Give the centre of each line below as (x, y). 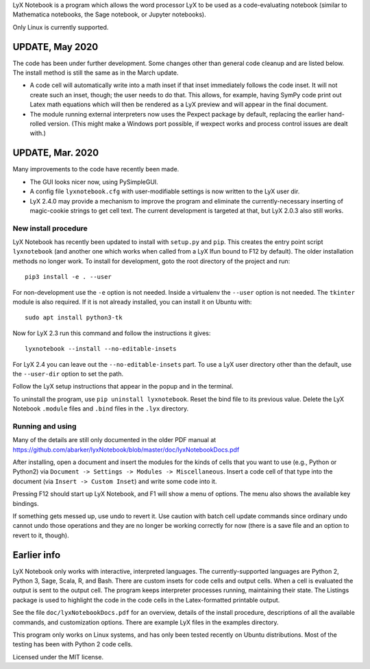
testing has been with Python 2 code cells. (73, 644)
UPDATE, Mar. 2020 (56, 153)
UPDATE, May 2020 (56, 47)
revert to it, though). (41, 535)
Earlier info (37, 555)
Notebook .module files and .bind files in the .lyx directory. (101, 409)
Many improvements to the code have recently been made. (96, 169)
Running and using (45, 426)
